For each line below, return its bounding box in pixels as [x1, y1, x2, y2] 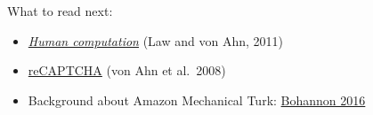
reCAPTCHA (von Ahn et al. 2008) [28, 61, 226, 80]
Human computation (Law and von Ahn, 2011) [28, 31, 283, 50]
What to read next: [7, 2, 113, 19]
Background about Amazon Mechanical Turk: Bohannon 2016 [28, 90, 366, 109]
